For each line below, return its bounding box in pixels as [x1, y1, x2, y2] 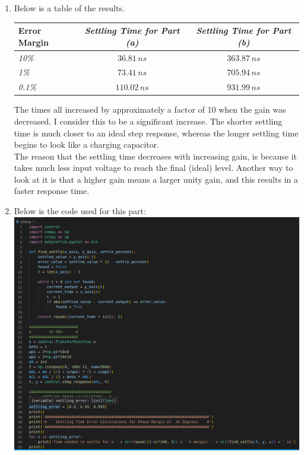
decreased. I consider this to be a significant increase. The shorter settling [14, 114, 283, 127]
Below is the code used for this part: [14, 205, 146, 217]
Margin [18, 36, 49, 48]
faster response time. [14, 184, 90, 197]
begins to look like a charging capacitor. [14, 138, 160, 151]
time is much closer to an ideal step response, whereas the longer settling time [14, 126, 299, 139]
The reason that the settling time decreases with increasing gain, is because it [14, 149, 297, 162]
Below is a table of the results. [14, 2, 125, 14]
